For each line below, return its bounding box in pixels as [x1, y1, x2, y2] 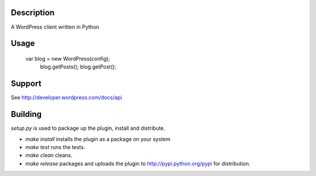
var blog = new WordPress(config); [25, 55, 111, 62]
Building [11, 109, 42, 119]
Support [11, 79, 42, 89]
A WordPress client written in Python [11, 23, 99, 30]
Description [11, 8, 55, 18]
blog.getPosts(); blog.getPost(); [40, 63, 116, 70]
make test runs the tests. [25, 143, 85, 150]
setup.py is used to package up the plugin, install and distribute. [11, 125, 166, 132]
